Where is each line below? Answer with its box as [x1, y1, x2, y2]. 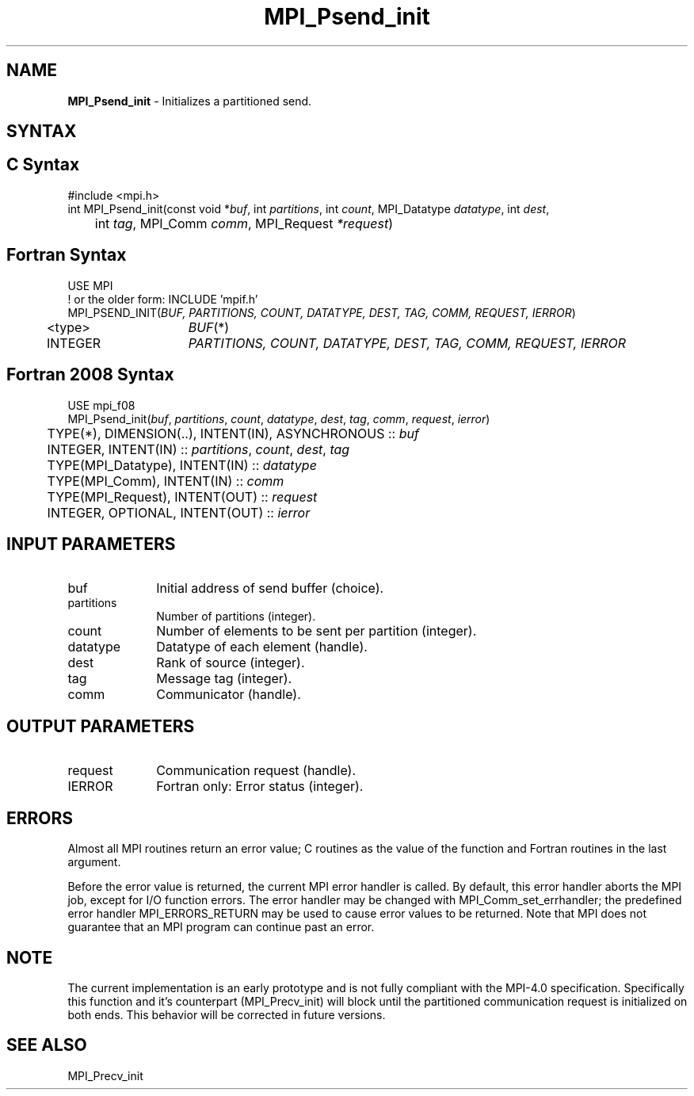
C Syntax [6, 155, 80, 175]
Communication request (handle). [156, 762, 357, 779]
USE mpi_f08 [67, 398, 135, 412]
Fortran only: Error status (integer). [156, 778, 364, 795]
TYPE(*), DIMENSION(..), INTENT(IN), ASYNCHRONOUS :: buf [47, 425, 419, 441]
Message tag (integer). [156, 670, 292, 687]
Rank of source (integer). [156, 655, 305, 671]
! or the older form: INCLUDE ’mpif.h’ [67, 292, 258, 306]
